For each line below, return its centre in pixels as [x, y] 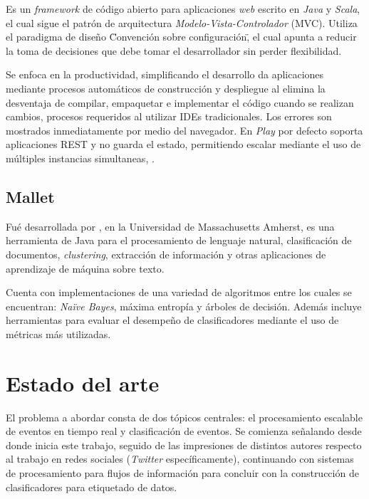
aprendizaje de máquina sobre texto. [85, 268]
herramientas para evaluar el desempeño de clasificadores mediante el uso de [172, 320]
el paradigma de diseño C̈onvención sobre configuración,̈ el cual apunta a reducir [181, 37]
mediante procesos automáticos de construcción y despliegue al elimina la [166, 88]
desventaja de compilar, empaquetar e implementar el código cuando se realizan [180, 102]
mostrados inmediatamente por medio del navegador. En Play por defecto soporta [184, 130]
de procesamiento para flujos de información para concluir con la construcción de [182, 472]
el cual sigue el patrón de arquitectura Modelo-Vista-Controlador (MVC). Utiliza [182, 22]
